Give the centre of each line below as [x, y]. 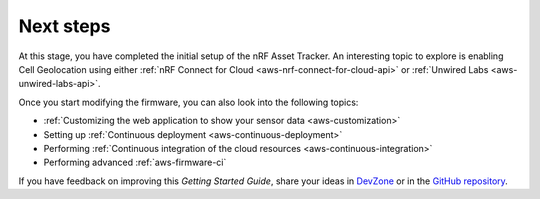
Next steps [64, 26]
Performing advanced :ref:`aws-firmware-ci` [135, 162]
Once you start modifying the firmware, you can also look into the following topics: [188, 102]
